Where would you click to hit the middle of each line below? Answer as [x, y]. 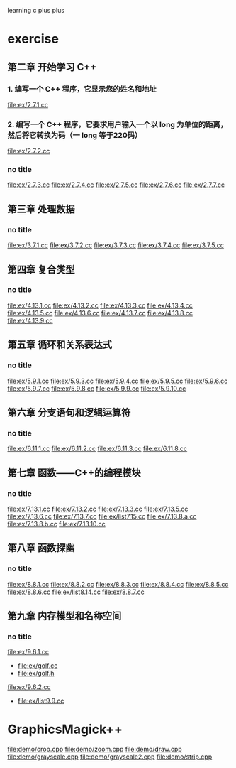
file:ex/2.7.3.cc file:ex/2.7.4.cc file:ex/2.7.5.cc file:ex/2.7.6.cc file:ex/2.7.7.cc [116, 185]
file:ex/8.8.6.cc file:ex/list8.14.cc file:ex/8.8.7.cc [76, 592]
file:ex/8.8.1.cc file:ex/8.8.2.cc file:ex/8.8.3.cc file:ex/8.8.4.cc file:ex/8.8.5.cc [118, 584]
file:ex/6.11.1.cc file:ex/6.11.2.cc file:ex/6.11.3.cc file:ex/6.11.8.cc [97, 449]
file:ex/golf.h [36, 674]
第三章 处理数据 [41, 209]
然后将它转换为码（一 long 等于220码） [75, 135]
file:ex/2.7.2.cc [29, 151]
